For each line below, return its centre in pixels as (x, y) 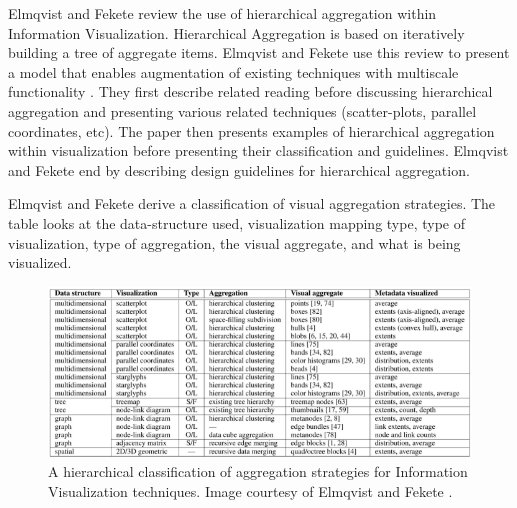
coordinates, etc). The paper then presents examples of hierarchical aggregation (251, 130)
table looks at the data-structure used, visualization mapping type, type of (236, 222)
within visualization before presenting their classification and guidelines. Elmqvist (258, 150)
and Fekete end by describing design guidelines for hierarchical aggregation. (239, 169)
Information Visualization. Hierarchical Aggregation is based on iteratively (236, 32)
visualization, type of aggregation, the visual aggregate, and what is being (234, 242)
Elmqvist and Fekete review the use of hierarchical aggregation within (222, 13)
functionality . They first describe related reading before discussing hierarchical (250, 91)
